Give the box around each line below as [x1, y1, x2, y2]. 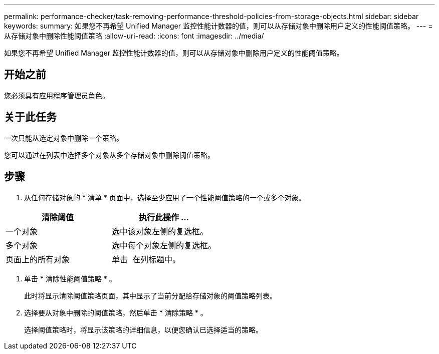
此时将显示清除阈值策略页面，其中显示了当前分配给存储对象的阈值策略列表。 [24, 291, 277, 300]
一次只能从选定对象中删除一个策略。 [4, 133, 123, 142]
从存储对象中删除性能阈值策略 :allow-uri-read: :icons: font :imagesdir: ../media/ [4, 32, 264, 40]
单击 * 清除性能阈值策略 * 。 [24, 274, 116, 283]
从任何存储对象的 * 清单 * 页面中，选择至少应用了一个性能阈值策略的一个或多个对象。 [24, 193, 306, 202]
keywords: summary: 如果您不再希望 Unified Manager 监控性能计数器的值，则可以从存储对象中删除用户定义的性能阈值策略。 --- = [4, 22, 433, 30]
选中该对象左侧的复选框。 [112, 226, 208, 236]
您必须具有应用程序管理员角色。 [4, 91, 109, 100]
